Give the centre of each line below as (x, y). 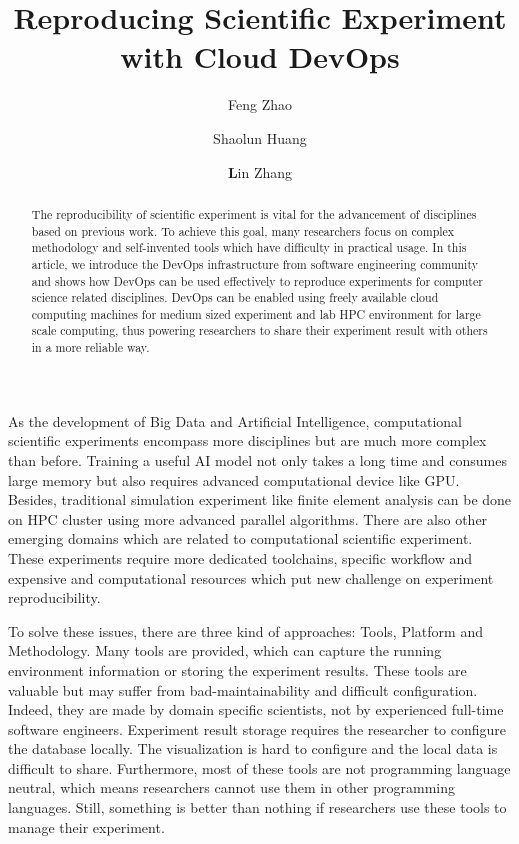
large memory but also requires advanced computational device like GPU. (234, 479)
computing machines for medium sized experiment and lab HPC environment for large (256, 313)
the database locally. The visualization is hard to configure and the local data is (253, 748)
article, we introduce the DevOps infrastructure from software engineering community (254, 263)
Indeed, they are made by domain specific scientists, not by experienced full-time (256, 709)
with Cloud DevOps (260, 56)
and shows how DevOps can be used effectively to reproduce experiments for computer (257, 280)
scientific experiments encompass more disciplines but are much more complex (247, 440)
